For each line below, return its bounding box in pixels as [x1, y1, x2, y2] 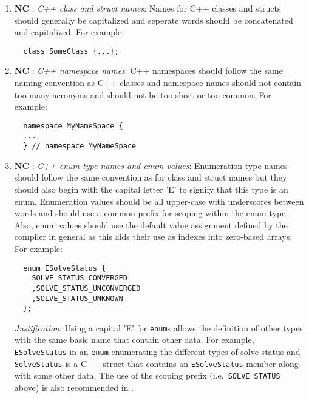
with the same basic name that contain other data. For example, [14, 333, 254, 346]
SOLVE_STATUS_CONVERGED [32, 274, 127, 283]
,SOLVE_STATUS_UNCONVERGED [32, 284, 141, 293]
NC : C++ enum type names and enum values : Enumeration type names [14, 159, 288, 171]
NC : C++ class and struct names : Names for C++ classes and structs [14, 2, 281, 14]
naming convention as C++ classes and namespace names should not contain [14, 76, 302, 89]
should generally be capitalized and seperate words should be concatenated [14, 13, 293, 26]
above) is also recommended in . [14, 381, 134, 394]
